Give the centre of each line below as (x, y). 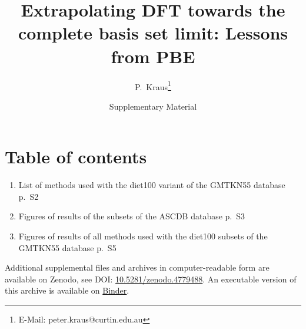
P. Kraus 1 (153, 85)
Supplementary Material (153, 106)
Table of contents (76, 157)
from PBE (153, 56)
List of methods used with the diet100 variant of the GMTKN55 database (152, 185)
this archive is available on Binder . (67, 290)
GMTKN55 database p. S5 (67, 247)
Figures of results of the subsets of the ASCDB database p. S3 (132, 216)
